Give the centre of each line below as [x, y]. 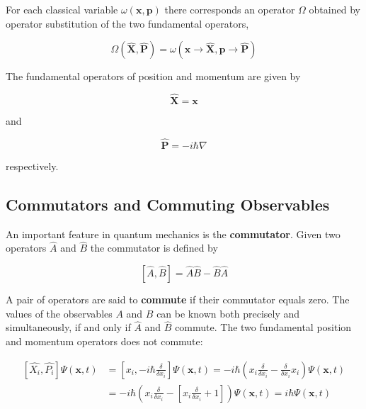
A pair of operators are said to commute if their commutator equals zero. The [178, 299]
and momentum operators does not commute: [104, 341]
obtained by [334, 9]
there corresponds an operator [230, 9]
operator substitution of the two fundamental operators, [127, 23]
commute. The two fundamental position [263, 327]
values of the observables [59, 313]
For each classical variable [62, 9]
